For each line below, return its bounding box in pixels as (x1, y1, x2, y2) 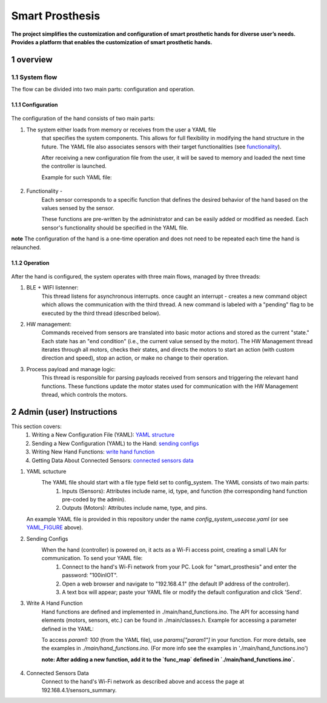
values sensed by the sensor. (41, 205, 114, 211)
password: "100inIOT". (62, 572, 118, 579)
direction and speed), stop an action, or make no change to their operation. (41, 354, 229, 361)
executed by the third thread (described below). (41, 309, 161, 317)
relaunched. (11, 243, 42, 251)
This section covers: (11, 423, 62, 430)
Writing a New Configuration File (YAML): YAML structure (31, 431, 175, 438)
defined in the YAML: (41, 625, 94, 632)
